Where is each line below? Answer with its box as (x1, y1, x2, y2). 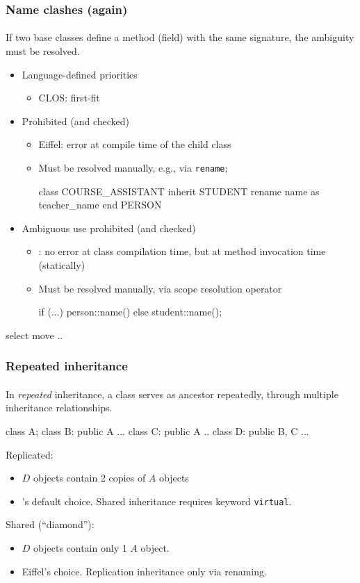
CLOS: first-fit (38, 90, 100, 105)
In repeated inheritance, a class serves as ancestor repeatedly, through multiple (6, 386, 338, 401)
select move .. (6, 327, 63, 342)
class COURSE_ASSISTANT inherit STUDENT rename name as (38, 183, 320, 198)
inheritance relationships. (6, 400, 113, 415)
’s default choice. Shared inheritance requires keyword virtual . (22, 493, 292, 508)
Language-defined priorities (22, 67, 138, 81)
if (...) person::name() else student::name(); (38, 304, 222, 319)
